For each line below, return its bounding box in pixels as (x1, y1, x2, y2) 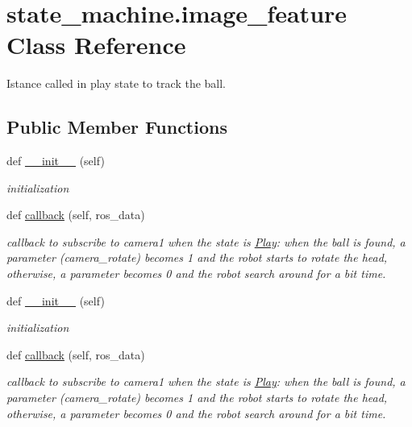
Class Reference (6, 28, 186, 61)
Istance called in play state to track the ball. (6, 75, 227, 92)
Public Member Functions (6, 114, 227, 139)
